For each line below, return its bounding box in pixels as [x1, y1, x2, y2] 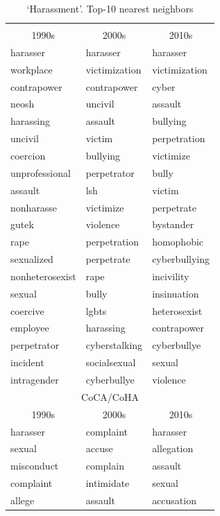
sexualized [10, 252, 53, 266]
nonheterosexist [10, 268, 76, 283]
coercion [10, 148, 46, 162]
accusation [152, 492, 196, 507]
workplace [10, 62, 53, 76]
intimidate [85, 476, 130, 490]
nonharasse [10, 200, 58, 214]
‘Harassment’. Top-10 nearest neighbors [26, 1, 194, 15]
